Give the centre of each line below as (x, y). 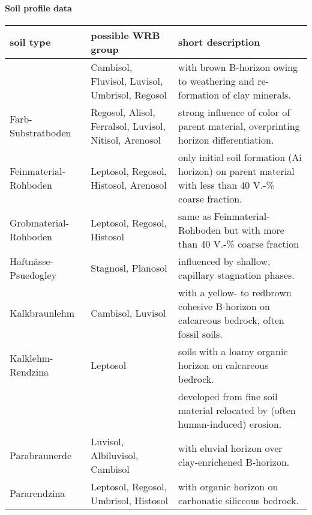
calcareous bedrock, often (231, 320)
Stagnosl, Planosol (129, 268)
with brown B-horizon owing (238, 67)
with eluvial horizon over (230, 448)
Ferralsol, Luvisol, (128, 126)
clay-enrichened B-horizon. (234, 462)
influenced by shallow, (224, 261)
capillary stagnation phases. (236, 275)
